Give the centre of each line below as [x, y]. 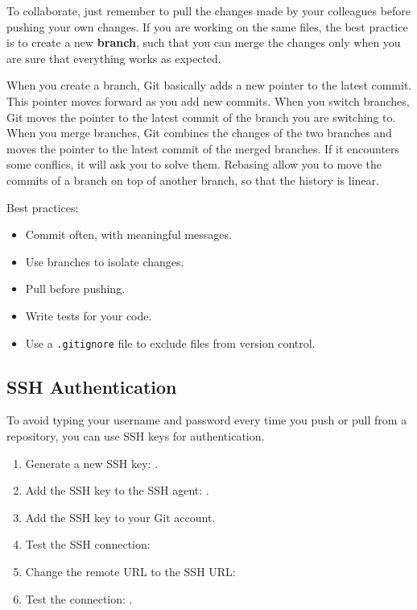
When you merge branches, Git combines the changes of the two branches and [199, 133]
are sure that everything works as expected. [114, 58]
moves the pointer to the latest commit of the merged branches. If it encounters [203, 148]
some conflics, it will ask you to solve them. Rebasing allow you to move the [194, 164]
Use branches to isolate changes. [105, 261]
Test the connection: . [79, 598]
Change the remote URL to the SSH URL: [130, 571]
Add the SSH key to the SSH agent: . [117, 490]
